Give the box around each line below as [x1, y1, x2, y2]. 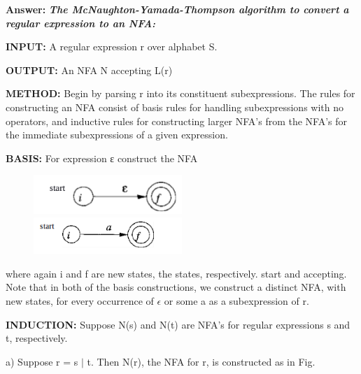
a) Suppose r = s [6, 354, 78, 368]
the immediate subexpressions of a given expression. [6, 127, 228, 142]
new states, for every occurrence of [6, 294, 154, 308]
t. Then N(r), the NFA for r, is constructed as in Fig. [87, 354, 316, 368]
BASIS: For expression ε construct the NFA [6, 150, 198, 165]
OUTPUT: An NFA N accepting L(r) [6, 62, 173, 77]
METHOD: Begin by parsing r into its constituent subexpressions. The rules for [6, 86, 355, 101]
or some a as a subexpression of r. [164, 294, 309, 308]
